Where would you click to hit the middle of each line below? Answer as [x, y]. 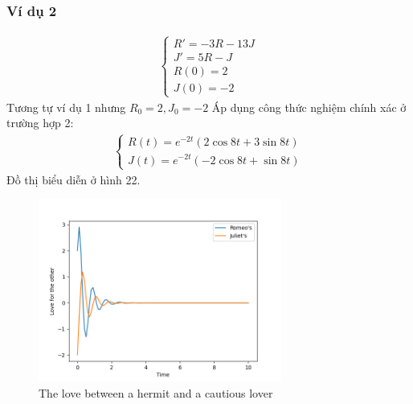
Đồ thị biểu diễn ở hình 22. [74, 179]
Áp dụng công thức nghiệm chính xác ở [309, 107]
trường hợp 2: [40, 123]
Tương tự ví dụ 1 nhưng [66, 107]
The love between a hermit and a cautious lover [156, 392]
